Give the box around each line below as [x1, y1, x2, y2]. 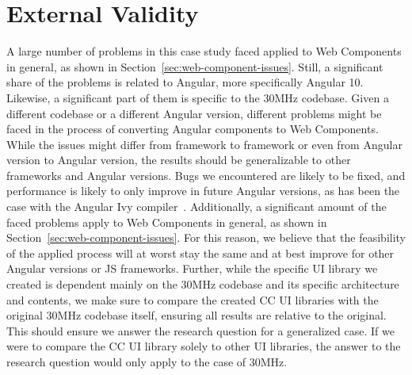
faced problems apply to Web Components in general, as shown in [6, 213, 327, 230]
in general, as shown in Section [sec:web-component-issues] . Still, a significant [6, 58, 383, 75]
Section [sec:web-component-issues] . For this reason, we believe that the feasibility [6, 229, 406, 246]
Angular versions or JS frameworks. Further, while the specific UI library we [6, 260, 378, 277]
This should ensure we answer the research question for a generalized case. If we [6, 322, 395, 339]
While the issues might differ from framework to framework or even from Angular [6, 136, 402, 152]
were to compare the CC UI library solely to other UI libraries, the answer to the [6, 338, 401, 354]
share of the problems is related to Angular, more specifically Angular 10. [6, 74, 364, 90]
